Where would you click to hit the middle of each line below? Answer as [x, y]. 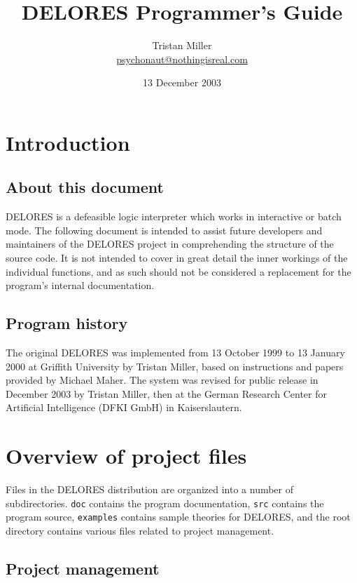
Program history [67, 323]
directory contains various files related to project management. [140, 531]
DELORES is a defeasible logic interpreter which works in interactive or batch [174, 216]
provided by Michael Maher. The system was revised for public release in [162, 380]
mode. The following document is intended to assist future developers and [164, 230]
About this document [85, 187]
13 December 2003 [182, 82]
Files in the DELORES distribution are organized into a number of [150, 489]
